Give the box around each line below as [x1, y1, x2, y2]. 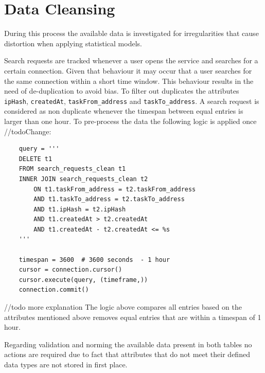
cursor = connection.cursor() [19, 266, 122, 274]
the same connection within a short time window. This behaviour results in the [4, 75, 254, 86]
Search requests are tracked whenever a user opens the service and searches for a [4, 55, 258, 66]
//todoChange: [4, 126, 51, 136]
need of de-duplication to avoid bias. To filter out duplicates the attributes [4, 85, 239, 96]
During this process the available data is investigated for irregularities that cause [4, 28, 259, 39]
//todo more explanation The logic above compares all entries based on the [4, 301, 242, 312]
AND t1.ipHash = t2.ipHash [33, 205, 126, 213]
